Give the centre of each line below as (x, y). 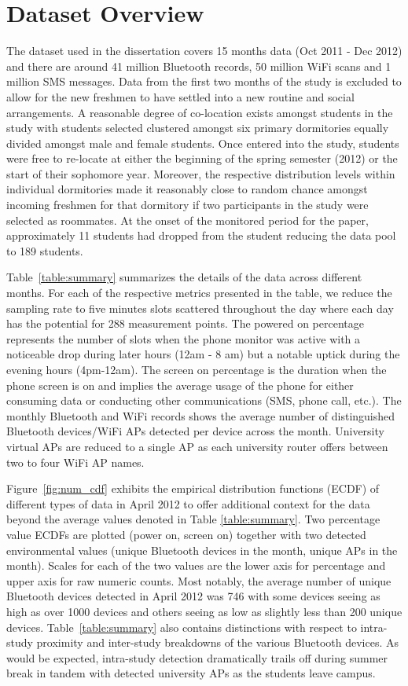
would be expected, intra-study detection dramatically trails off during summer (197, 657)
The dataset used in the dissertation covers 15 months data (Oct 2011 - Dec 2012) (204, 51)
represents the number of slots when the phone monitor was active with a (184, 338)
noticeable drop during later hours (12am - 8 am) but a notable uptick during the (203, 354)
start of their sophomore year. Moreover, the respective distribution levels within (201, 173)
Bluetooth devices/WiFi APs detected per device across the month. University (195, 431)
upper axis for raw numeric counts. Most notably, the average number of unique (199, 580)
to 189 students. (45, 250)
